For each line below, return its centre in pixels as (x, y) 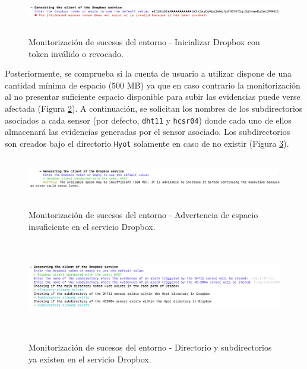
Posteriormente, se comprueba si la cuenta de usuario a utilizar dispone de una (148, 73)
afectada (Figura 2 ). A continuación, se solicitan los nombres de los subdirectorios (154, 108)
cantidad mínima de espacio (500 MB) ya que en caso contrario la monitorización (153, 85)
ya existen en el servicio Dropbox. (90, 359)
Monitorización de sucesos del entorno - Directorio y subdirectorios (150, 347)
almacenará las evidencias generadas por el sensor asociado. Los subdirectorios (148, 132)
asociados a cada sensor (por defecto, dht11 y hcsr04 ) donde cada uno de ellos (148, 120)
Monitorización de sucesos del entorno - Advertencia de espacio (143, 215)
